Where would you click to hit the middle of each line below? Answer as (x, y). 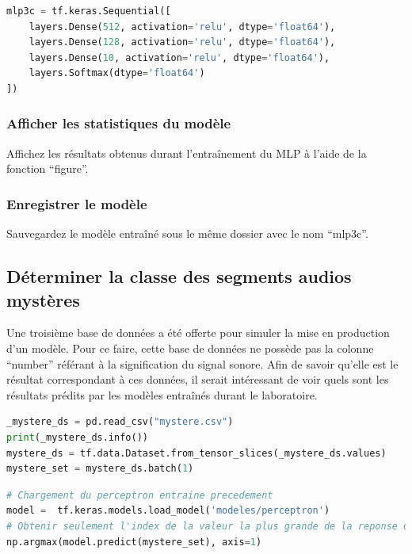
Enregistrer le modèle (77, 203)
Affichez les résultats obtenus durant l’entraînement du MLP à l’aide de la (187, 153)
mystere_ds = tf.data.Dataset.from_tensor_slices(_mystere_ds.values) (196, 453)
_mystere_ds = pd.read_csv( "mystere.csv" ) (120, 422)
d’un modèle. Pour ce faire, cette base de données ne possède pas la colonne (190, 348)
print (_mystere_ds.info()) (77, 437)
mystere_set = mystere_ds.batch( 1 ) (100, 469)
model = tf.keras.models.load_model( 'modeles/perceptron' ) (168, 511)
